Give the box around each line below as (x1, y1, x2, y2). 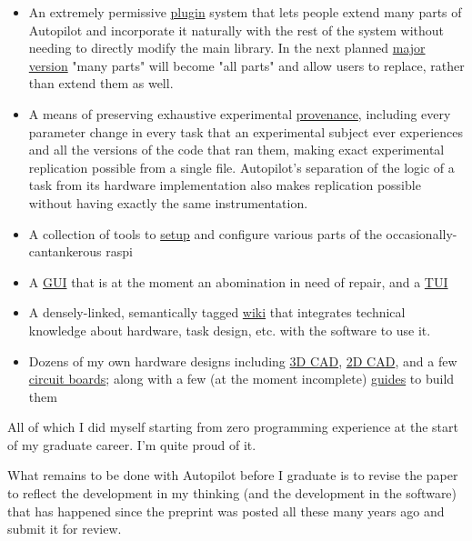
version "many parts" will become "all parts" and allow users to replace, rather (28, 55, 465, 75)
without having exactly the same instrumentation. (28, 193, 308, 212)
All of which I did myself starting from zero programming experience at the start (7, 417, 458, 436)
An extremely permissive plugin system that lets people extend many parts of (28, 3, 462, 21)
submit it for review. (7, 519, 122, 538)
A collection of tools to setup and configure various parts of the (28, 224, 382, 243)
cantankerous (28, 242, 102, 261)
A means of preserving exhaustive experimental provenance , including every (28, 104, 451, 123)
